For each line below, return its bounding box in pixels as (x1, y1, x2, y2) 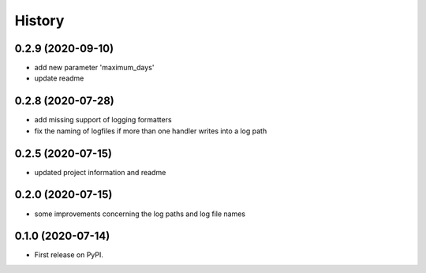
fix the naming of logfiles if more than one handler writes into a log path (34, 126, 267, 136)
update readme (34, 73, 84, 83)
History (14, 12, 65, 29)
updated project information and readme (34, 167, 166, 177)
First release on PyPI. (34, 250, 104, 260)
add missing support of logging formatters (34, 115, 173, 125)
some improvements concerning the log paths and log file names (34, 209, 246, 219)
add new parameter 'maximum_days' (34, 63, 155, 73)
